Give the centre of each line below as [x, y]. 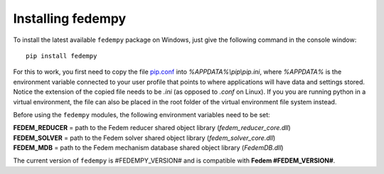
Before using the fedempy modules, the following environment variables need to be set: [142, 114]
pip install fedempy [62, 56]
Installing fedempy [70, 18]
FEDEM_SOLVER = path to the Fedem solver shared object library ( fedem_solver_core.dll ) [144, 138]
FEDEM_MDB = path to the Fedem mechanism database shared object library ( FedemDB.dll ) [148, 148]
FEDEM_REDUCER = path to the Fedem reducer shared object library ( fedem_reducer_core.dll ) [152, 128]
